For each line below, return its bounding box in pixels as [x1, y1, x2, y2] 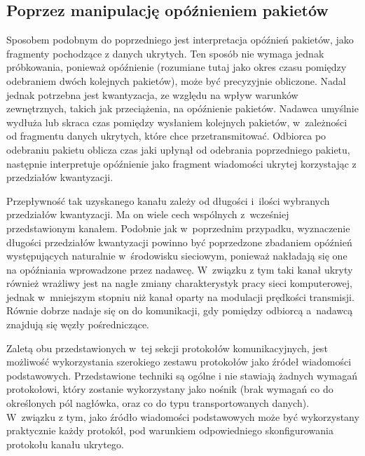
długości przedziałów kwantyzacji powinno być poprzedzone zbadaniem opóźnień [6, 234, 352, 249]
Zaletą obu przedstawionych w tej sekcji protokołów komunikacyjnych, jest [6, 340, 328, 355]
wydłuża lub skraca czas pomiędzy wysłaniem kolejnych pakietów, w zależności [6, 114, 347, 129]
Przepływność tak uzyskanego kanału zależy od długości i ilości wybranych [6, 193, 330, 208]
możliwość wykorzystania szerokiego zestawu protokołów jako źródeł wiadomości [6, 354, 352, 369]
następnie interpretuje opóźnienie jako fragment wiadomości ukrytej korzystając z [6, 156, 357, 170]
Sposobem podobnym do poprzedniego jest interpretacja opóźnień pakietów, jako [6, 32, 354, 47]
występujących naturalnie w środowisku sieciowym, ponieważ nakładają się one [6, 248, 347, 263]
